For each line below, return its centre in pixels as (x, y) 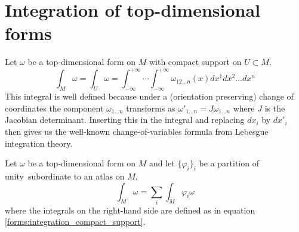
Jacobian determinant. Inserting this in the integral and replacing (125, 120)
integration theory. (39, 143)
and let (162, 163)
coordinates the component (54, 108)
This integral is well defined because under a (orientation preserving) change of (149, 96)
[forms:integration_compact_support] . (75, 222)
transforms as (151, 108)
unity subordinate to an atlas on (65, 176)
